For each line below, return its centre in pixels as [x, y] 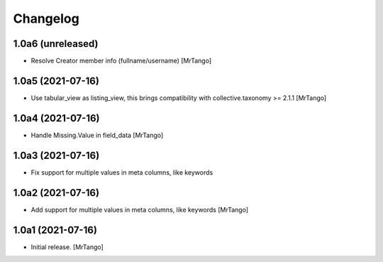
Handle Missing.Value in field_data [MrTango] [97, 135]
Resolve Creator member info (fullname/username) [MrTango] [121, 61]
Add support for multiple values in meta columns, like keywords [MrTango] [139, 209]
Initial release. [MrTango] [67, 247]
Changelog [46, 18]
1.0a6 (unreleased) [56, 44]
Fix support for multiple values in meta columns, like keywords [122, 172]
